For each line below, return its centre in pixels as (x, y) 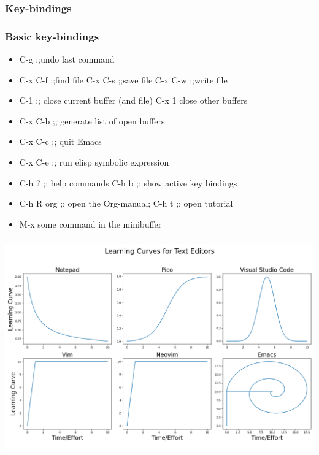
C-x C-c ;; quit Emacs (60, 141)
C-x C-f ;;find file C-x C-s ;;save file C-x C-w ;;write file (123, 79)
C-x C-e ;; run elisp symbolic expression (94, 162)
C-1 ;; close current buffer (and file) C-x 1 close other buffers (133, 100)
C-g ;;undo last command (67, 59)
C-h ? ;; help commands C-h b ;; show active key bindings (128, 182)
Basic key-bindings (52, 36)
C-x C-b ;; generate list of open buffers (92, 120)
